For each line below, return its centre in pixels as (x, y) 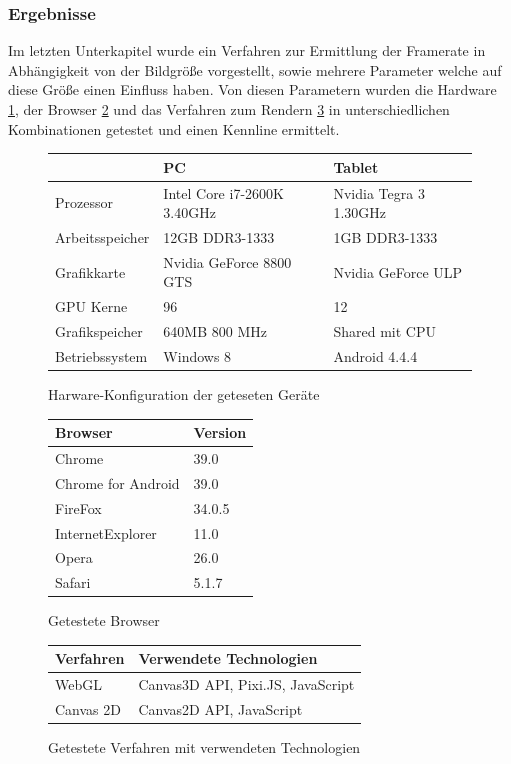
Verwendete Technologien (228, 658)
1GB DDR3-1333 (385, 236)
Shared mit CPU (384, 331)
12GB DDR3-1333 (219, 236)
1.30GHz (360, 212)
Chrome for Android (117, 482)
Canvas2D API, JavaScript (220, 709)
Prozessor (84, 202)
